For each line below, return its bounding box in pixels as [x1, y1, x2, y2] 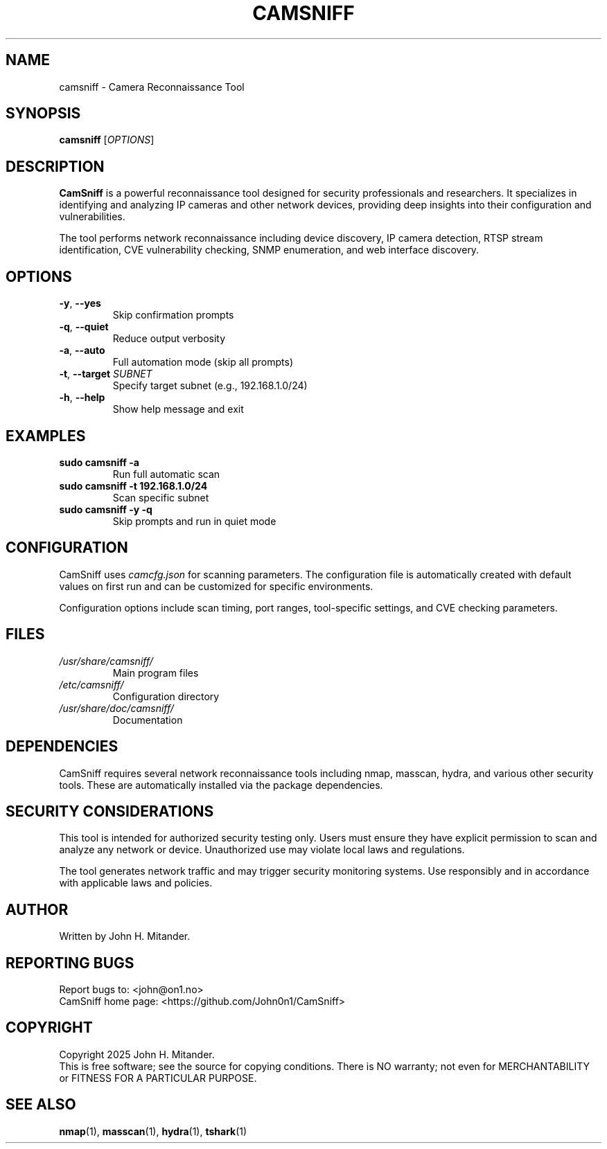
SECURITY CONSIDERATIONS [6, 802, 214, 820]
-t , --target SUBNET [59, 368, 152, 380]
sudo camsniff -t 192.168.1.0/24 [59, 479, 208, 492]
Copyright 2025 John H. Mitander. [59, 1048, 215, 1060]
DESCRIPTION [6, 157, 105, 175]
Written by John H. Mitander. [59, 930, 191, 943]
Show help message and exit [112, 403, 244, 416]
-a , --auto [59, 344, 105, 357]
